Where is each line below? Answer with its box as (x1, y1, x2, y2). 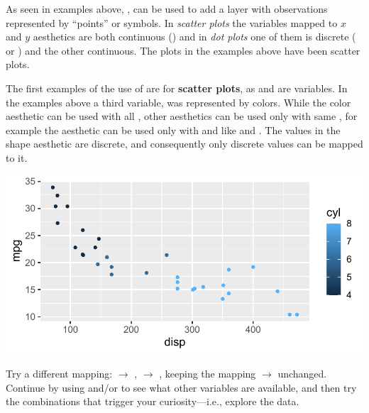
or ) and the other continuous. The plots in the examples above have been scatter (6, 43, 360, 57)
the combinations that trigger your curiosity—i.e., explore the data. (6, 394, 299, 409)
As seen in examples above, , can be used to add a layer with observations (6, 1, 328, 16)
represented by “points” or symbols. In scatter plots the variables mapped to (6, 15, 338, 30)
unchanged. (277, 366, 327, 381)
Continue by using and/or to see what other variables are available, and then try (6, 380, 357, 395)
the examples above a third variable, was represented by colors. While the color (6, 94, 351, 109)
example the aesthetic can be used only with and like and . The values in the (6, 122, 341, 137)
